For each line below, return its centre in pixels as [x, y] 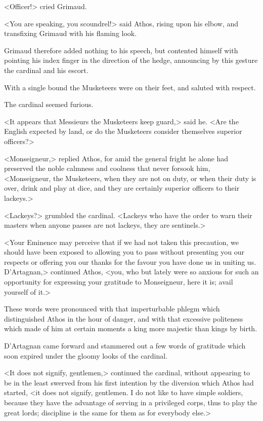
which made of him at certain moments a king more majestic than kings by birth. [131, 328]
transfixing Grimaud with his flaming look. [71, 33]
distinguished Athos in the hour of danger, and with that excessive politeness [124, 318]
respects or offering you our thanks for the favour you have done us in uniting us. [130, 261]
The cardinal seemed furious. [49, 104]
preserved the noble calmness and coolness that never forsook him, [107, 168]
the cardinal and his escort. [46, 70]
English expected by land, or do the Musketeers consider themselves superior [123, 131]
